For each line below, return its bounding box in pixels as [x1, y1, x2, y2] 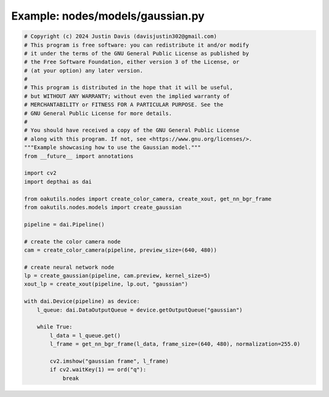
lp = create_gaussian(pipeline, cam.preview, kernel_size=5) [24, 272, 211, 279]
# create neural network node [24, 263, 115, 271]
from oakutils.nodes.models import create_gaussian [24, 203, 182, 211]
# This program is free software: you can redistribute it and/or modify [24, 42, 249, 48]
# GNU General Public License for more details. [24, 110, 172, 117]
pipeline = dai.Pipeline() [24, 220, 105, 228]
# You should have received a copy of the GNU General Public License [24, 127, 240, 134]
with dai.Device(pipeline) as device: [24, 298, 140, 305]
